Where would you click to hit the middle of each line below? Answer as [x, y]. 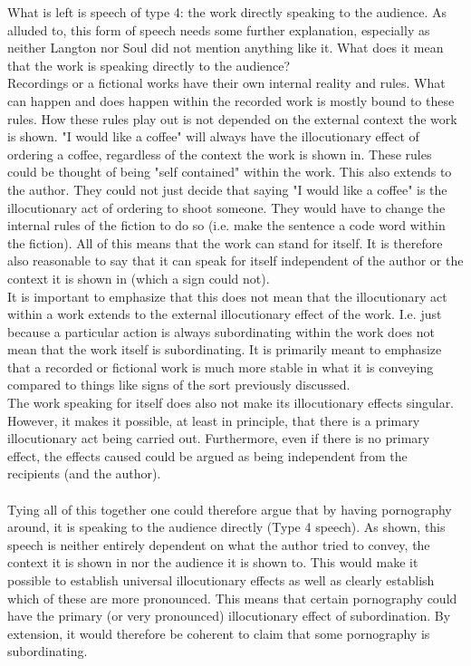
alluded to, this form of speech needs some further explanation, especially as [219, 29]
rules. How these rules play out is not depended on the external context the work [232, 118]
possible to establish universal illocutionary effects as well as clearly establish [221, 580]
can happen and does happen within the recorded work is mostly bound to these [231, 100]
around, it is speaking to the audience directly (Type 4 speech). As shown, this [226, 527]
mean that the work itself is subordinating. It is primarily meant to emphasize [225, 349]
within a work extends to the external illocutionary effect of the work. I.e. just [225, 314]
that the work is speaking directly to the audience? [149, 65]
